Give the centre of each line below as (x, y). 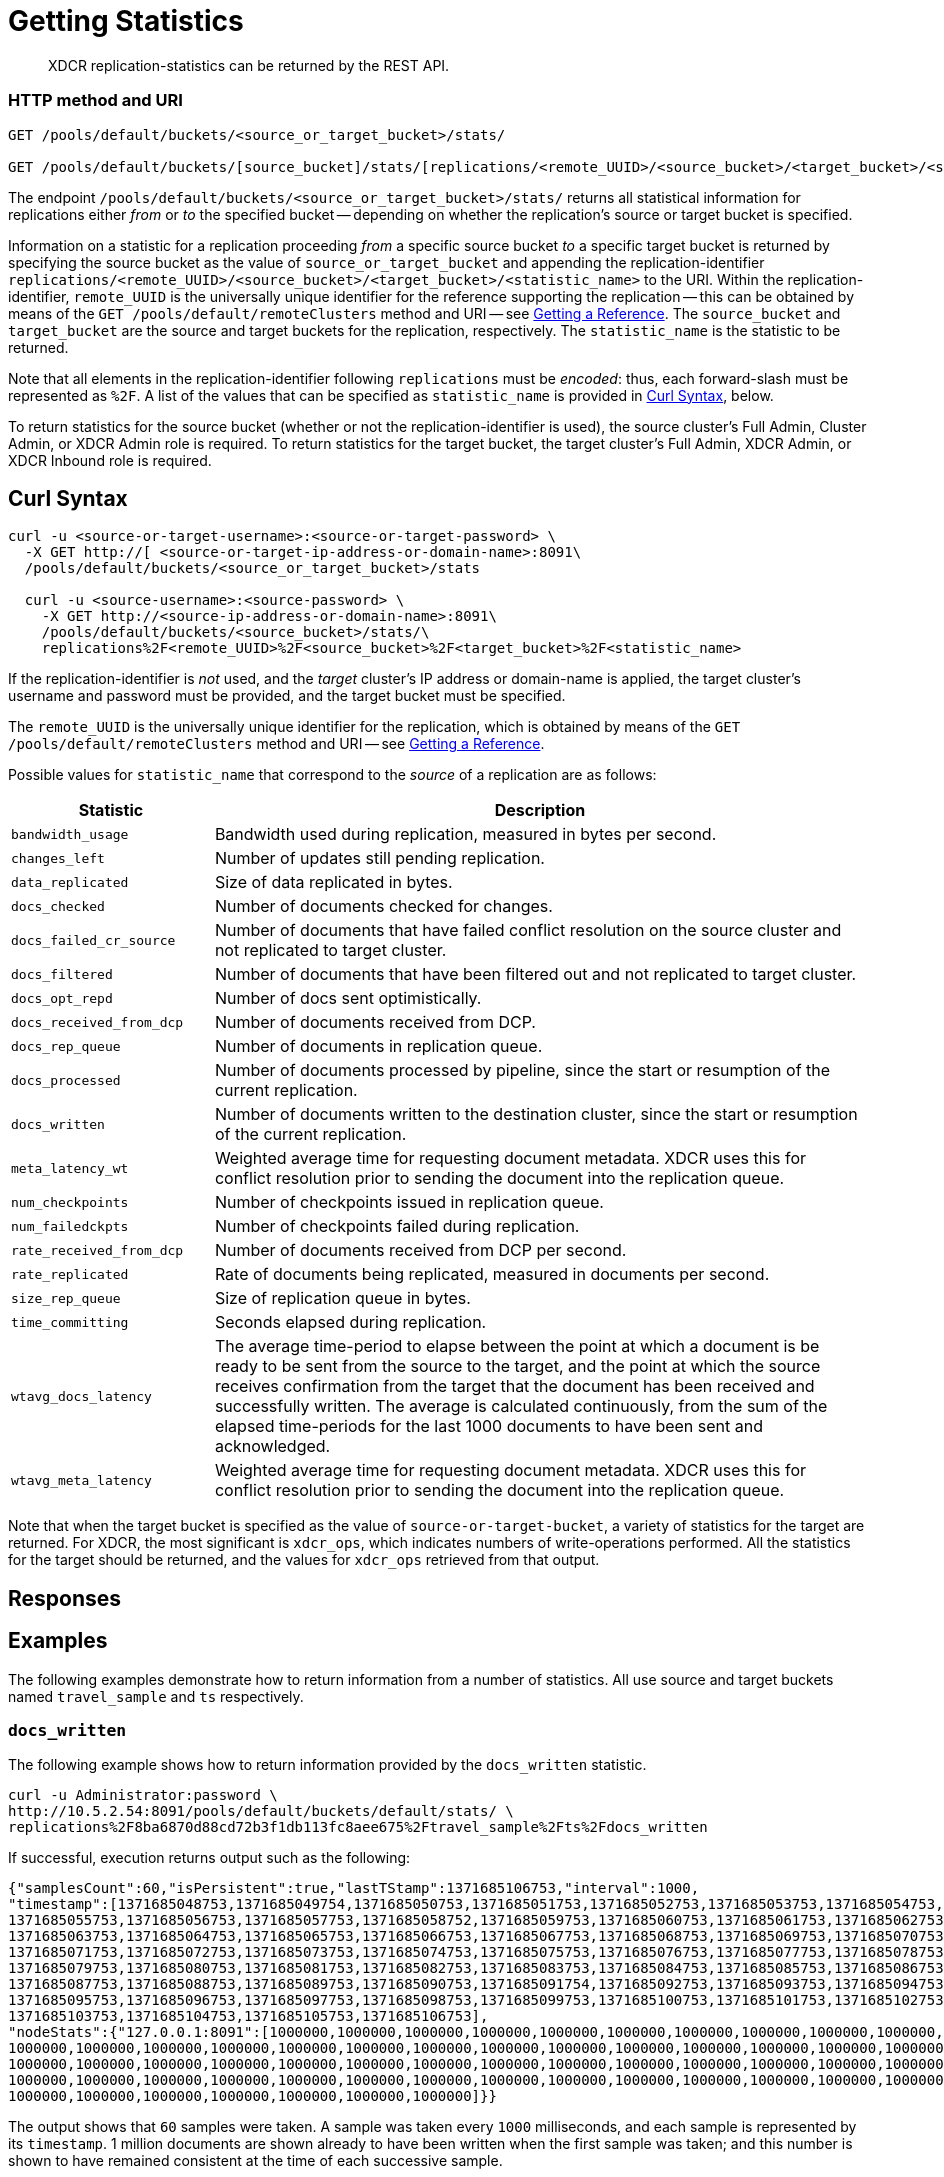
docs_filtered (62, 974)
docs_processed (66, 1080)
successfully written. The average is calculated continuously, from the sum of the (521, 1406)
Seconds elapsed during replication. (350, 1322)
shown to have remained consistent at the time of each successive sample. (255, 2161)
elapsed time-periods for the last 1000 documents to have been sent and (488, 1426)
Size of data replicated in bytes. (333, 882)
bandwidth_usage (70, 834)
